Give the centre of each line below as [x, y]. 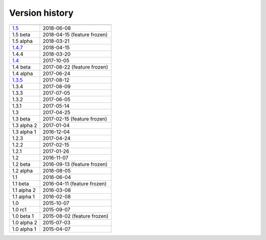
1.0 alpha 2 [25, 222]
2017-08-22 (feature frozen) [75, 67]
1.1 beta [20, 184]
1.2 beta [21, 164]
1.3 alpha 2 [25, 125]
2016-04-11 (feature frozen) [75, 184]
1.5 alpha [22, 41]
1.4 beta [21, 67]
